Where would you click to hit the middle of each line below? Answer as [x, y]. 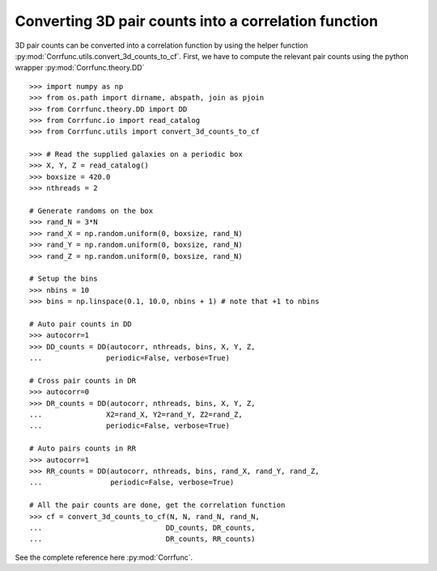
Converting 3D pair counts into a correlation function [197, 21]
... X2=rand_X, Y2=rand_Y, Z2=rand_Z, [136, 415]
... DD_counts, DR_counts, [142, 527]
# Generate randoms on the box [91, 211]
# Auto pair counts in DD [81, 324]
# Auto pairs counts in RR [83, 448]
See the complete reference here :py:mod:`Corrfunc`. [104, 557]
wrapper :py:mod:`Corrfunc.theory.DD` [80, 68]
